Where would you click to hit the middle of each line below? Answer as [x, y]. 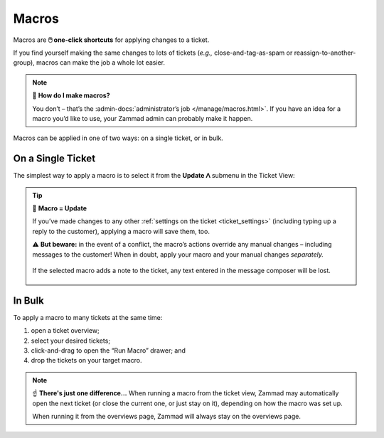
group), [24, 63]
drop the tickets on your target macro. [86, 360]
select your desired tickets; [70, 341]
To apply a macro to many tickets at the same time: [88, 317]
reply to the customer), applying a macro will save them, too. [121, 231]
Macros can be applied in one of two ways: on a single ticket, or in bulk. [118, 138]
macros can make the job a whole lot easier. [100, 63]
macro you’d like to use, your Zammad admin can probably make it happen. [143, 118]
